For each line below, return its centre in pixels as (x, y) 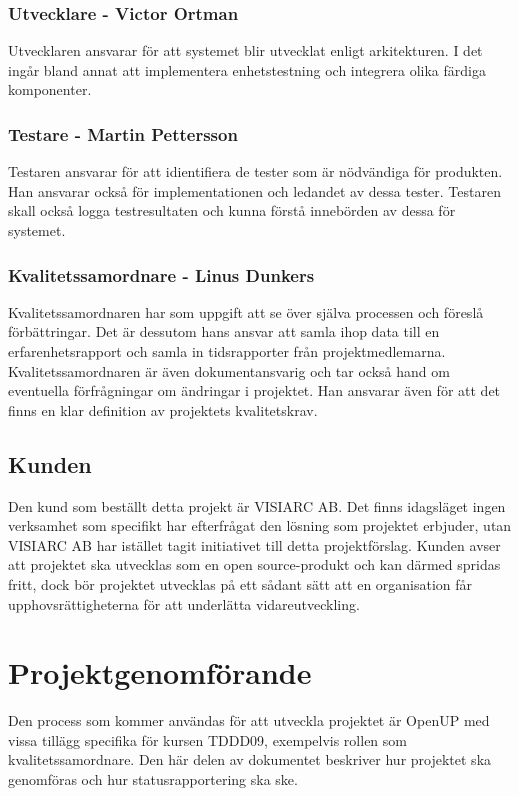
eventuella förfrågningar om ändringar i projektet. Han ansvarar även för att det (254, 390)
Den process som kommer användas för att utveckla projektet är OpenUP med (249, 720)
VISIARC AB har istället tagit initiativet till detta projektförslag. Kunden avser (254, 544)
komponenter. (50, 89)
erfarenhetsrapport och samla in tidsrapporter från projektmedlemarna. (227, 351)
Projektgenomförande (160, 672)
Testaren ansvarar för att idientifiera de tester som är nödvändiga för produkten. (255, 171)
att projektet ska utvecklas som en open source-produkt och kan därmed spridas (254, 564)
